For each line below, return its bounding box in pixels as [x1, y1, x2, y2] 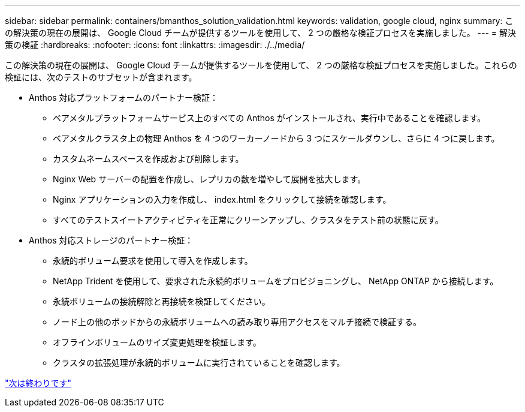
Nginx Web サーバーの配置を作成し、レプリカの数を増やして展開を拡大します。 [53, 174, 366, 184]
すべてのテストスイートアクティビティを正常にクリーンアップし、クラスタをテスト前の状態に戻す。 [53, 215, 443, 225]
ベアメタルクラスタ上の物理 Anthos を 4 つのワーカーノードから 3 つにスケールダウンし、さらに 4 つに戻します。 [53, 133, 500, 143]
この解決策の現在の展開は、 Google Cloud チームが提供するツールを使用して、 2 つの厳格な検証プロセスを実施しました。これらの [5, 60, 517, 70]
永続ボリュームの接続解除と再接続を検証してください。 [53, 296, 270, 306]
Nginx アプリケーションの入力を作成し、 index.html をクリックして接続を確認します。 [53, 194, 391, 205]
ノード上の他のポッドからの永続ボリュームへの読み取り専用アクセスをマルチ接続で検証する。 [53, 317, 421, 327]
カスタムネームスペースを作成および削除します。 [53, 154, 244, 164]
